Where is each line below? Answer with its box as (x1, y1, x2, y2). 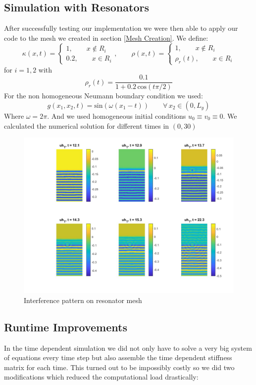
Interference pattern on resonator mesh (24, 295, 142, 305)
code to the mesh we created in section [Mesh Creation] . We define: (4, 32, 208, 43)
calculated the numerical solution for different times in (4, 120, 169, 131)
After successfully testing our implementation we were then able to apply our (4, 23, 238, 33)
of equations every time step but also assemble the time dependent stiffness (4, 352, 232, 363)
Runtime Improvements (4, 319, 127, 334)
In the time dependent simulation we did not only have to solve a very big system (4, 342, 252, 353)
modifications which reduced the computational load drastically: (4, 372, 199, 382)
